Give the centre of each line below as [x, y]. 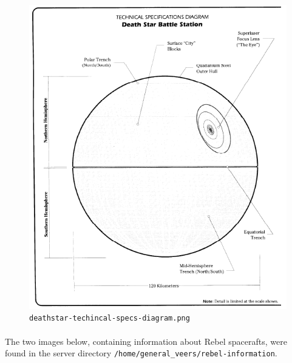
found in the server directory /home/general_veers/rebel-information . [141, 353]
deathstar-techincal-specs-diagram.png [110, 318]
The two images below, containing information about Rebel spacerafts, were [146, 341]
